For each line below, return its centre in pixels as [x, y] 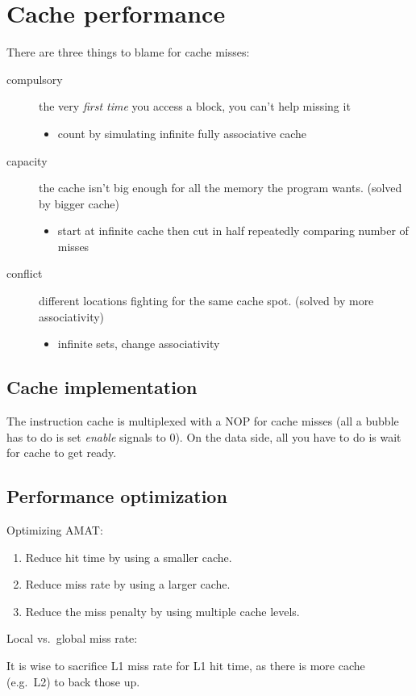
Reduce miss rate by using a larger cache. [128, 584]
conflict [25, 273]
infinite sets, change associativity [139, 344]
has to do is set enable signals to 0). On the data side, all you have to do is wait [204, 436]
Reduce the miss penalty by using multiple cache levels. [162, 611]
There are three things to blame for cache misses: [128, 52]
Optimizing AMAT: [55, 530]
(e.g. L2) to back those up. [73, 681]
